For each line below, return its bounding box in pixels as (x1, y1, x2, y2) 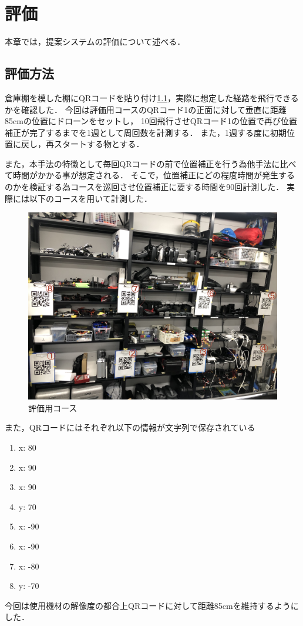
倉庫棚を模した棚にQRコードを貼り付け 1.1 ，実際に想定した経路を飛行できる (5, 91, 299, 104)
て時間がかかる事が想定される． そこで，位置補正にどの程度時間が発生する (5, 169, 295, 181)
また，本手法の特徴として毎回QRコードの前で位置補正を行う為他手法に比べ (5, 157, 297, 169)
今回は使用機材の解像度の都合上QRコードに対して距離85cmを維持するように (5, 599, 299, 611)
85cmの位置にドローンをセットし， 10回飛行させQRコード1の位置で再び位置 (5, 115, 298, 127)
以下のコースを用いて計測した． (29, 192, 152, 204)
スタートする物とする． (53, 138, 144, 150)
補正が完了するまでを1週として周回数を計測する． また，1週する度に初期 (5, 126, 287, 138)
